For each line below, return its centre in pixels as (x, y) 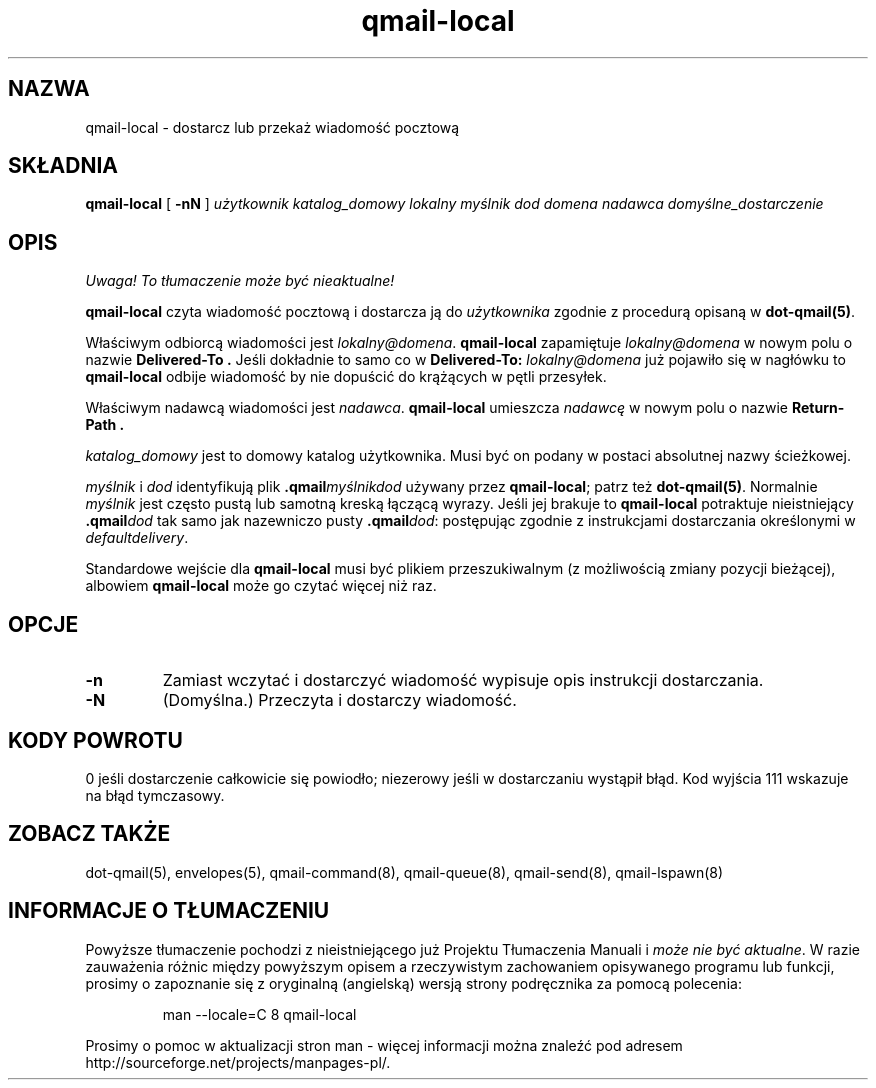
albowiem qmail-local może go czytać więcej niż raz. (261, 586)
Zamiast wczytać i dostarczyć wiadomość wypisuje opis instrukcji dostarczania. (463, 680)
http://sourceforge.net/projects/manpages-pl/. (238, 1062)
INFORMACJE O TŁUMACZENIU (169, 911)
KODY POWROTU (95, 740)
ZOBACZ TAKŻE (89, 834)
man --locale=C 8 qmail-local (259, 1014)
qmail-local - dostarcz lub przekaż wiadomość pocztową (272, 127)
